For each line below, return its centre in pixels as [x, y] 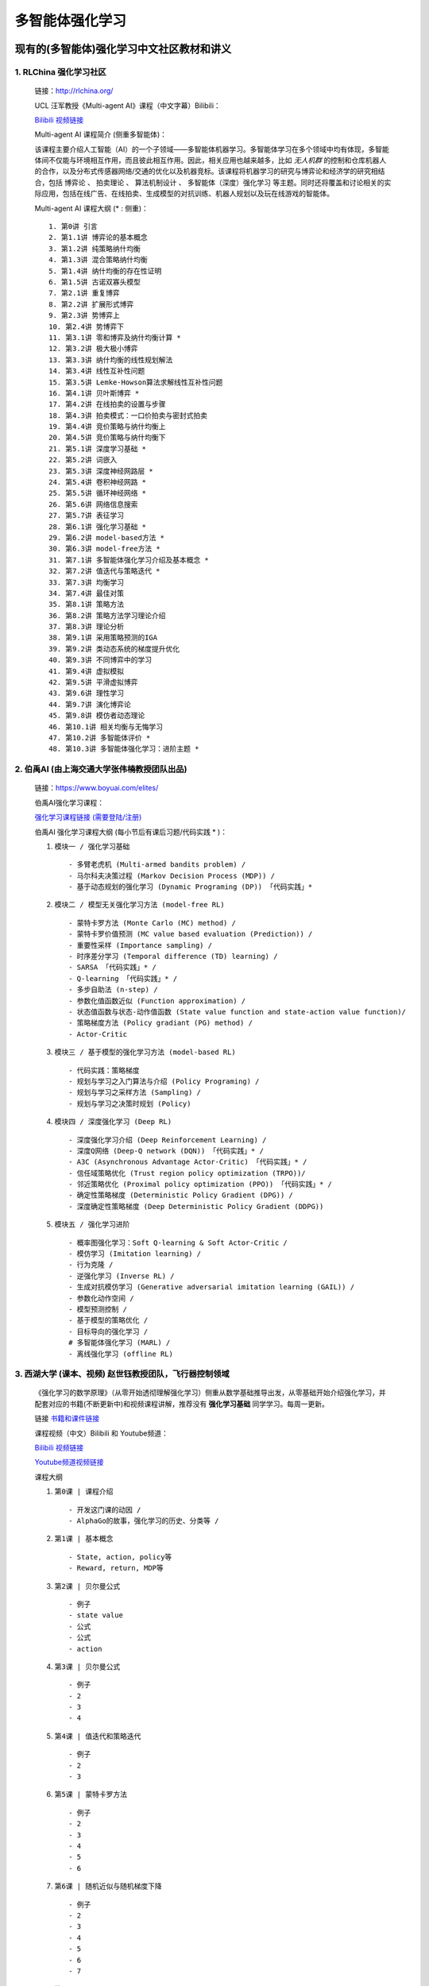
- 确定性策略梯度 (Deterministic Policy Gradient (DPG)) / [181, 1195]
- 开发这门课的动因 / [105, 1510]
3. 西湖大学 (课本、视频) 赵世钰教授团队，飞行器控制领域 [122, 1374]
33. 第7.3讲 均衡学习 [87, 582]
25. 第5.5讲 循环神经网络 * [98, 493]
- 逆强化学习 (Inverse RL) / [122, 1276]
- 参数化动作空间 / [101, 1298]
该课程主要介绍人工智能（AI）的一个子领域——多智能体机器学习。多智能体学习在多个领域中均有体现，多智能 [212, 149]
